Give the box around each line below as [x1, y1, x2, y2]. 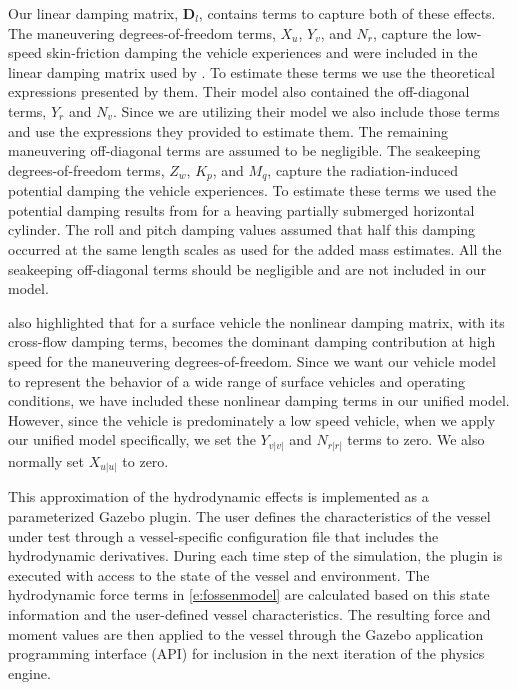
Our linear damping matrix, [8, 3, 179, 23]
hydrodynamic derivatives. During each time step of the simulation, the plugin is [8, 545, 503, 566]
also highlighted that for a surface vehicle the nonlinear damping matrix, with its [8, 311, 505, 332]
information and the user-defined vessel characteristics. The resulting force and [8, 603, 491, 624]
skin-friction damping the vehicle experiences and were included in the [46, 42, 478, 63]
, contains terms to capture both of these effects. [198, 3, 496, 23]
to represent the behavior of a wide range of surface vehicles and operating [8, 370, 466, 391]
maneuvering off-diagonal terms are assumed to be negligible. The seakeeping [8, 140, 481, 161]
